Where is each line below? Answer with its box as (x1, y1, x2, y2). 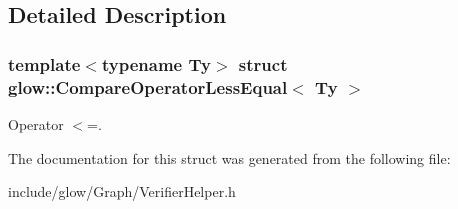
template (8, 51, 81, 76)
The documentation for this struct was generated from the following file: (8, 147, 451, 168)
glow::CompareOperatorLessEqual (8, 74, 288, 99)
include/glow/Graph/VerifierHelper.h (8, 181, 236, 202)
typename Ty (101, 51, 211, 76)
